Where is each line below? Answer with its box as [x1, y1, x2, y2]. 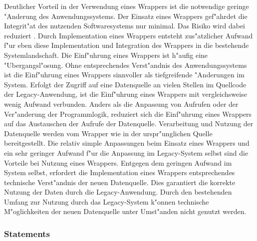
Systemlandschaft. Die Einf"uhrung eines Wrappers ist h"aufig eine [4, 49, 208, 60]
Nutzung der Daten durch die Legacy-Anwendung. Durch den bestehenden [4, 187, 232, 197]
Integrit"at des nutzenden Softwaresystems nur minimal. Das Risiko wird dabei [4, 20, 246, 31]
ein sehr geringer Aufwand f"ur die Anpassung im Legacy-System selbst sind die [4, 147, 249, 158]
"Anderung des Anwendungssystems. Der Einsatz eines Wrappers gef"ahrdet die [4, 10, 248, 21]
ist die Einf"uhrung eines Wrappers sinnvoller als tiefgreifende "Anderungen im [4, 69, 245, 80]
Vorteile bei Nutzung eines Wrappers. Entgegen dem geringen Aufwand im [4, 157, 232, 168]
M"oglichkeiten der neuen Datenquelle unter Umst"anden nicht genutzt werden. [4, 206, 247, 217]
